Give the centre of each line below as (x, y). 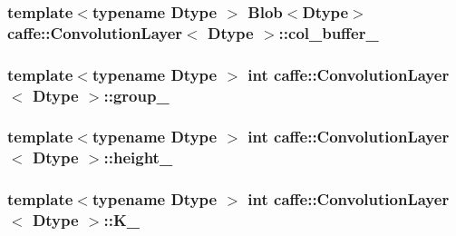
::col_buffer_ (329, 32)
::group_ (136, 95)
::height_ (138, 157)
